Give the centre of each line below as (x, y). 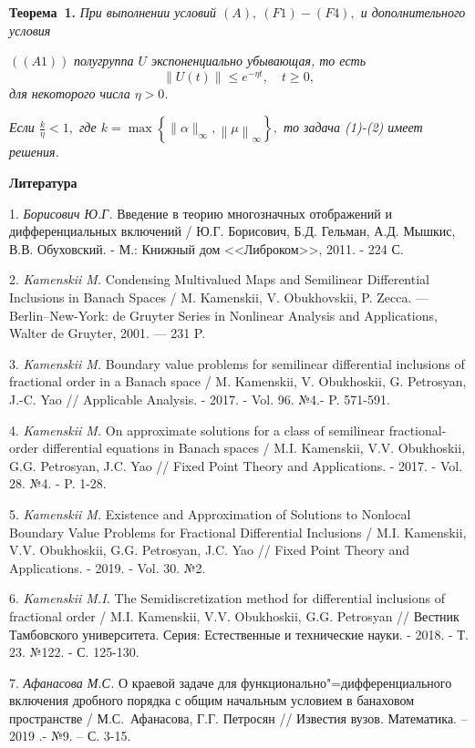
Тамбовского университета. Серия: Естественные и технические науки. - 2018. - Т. (239, 634)
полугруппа (104, 61)
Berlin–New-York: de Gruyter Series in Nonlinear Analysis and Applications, (223, 315)
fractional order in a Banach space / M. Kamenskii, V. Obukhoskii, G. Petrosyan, (238, 381)
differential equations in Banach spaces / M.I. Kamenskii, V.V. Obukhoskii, (254, 448)
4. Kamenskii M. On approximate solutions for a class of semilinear (197, 430)
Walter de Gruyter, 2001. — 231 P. (108, 333)
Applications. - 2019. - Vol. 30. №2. (108, 567)
